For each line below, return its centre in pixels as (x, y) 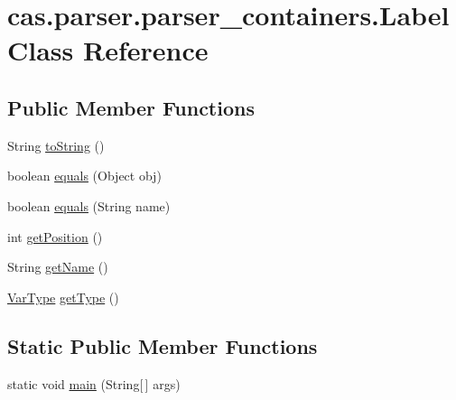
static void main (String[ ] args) (94, 383)
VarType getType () (63, 297)
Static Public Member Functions (163, 345)
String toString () (56, 145)
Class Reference (108, 50)
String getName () (58, 267)
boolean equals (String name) (89, 205)
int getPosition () (55, 236)
